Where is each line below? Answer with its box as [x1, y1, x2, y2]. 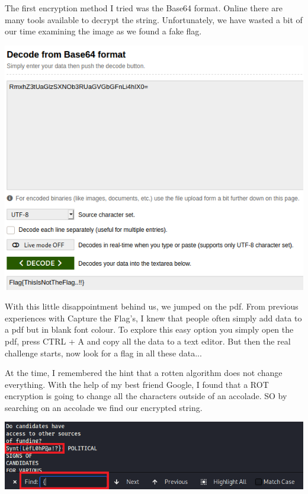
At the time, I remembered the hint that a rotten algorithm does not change [5, 366, 283, 379]
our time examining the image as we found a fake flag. [5, 25, 202, 37]
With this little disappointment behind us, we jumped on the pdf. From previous [5, 300, 299, 313]
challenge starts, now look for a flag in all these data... [5, 346, 202, 359]
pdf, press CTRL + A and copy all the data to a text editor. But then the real [5, 334, 291, 347]
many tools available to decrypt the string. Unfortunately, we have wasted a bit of [5, 13, 303, 26]
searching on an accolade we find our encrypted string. [5, 401, 203, 413]
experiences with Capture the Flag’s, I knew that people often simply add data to [5, 311, 302, 324]
